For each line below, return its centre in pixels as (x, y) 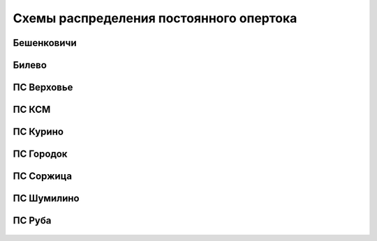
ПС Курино (38, 132)
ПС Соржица (43, 177)
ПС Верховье (43, 87)
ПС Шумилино (46, 199)
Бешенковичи (45, 43)
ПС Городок (40, 154)
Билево (30, 65)
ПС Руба (32, 220)
